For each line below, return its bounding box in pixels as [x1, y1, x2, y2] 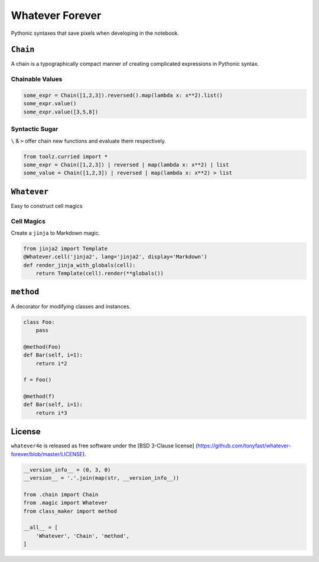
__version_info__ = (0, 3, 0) [23, 466, 111, 473]
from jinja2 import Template [23, 245, 108, 252]
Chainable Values [11, 75, 63, 83]
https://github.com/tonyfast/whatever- [197, 442, 291, 449]
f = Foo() [23, 376, 52, 384]
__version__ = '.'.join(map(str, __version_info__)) [23, 475, 180, 482]
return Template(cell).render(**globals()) [35, 270, 164, 277]
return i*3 [35, 410, 67, 416]
